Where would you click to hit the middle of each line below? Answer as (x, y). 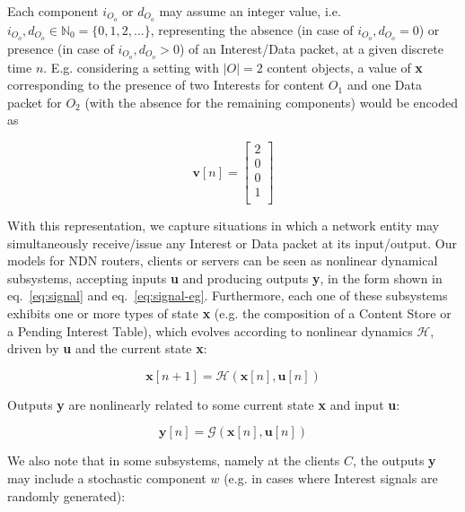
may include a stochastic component (107, 478)
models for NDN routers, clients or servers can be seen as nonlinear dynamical (223, 260)
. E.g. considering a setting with (131, 67)
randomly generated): (66, 495)
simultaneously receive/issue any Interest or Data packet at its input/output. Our (232, 243)
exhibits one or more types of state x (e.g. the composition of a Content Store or (229, 313)
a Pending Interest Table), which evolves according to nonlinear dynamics (210, 330)
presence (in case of (61, 48)
